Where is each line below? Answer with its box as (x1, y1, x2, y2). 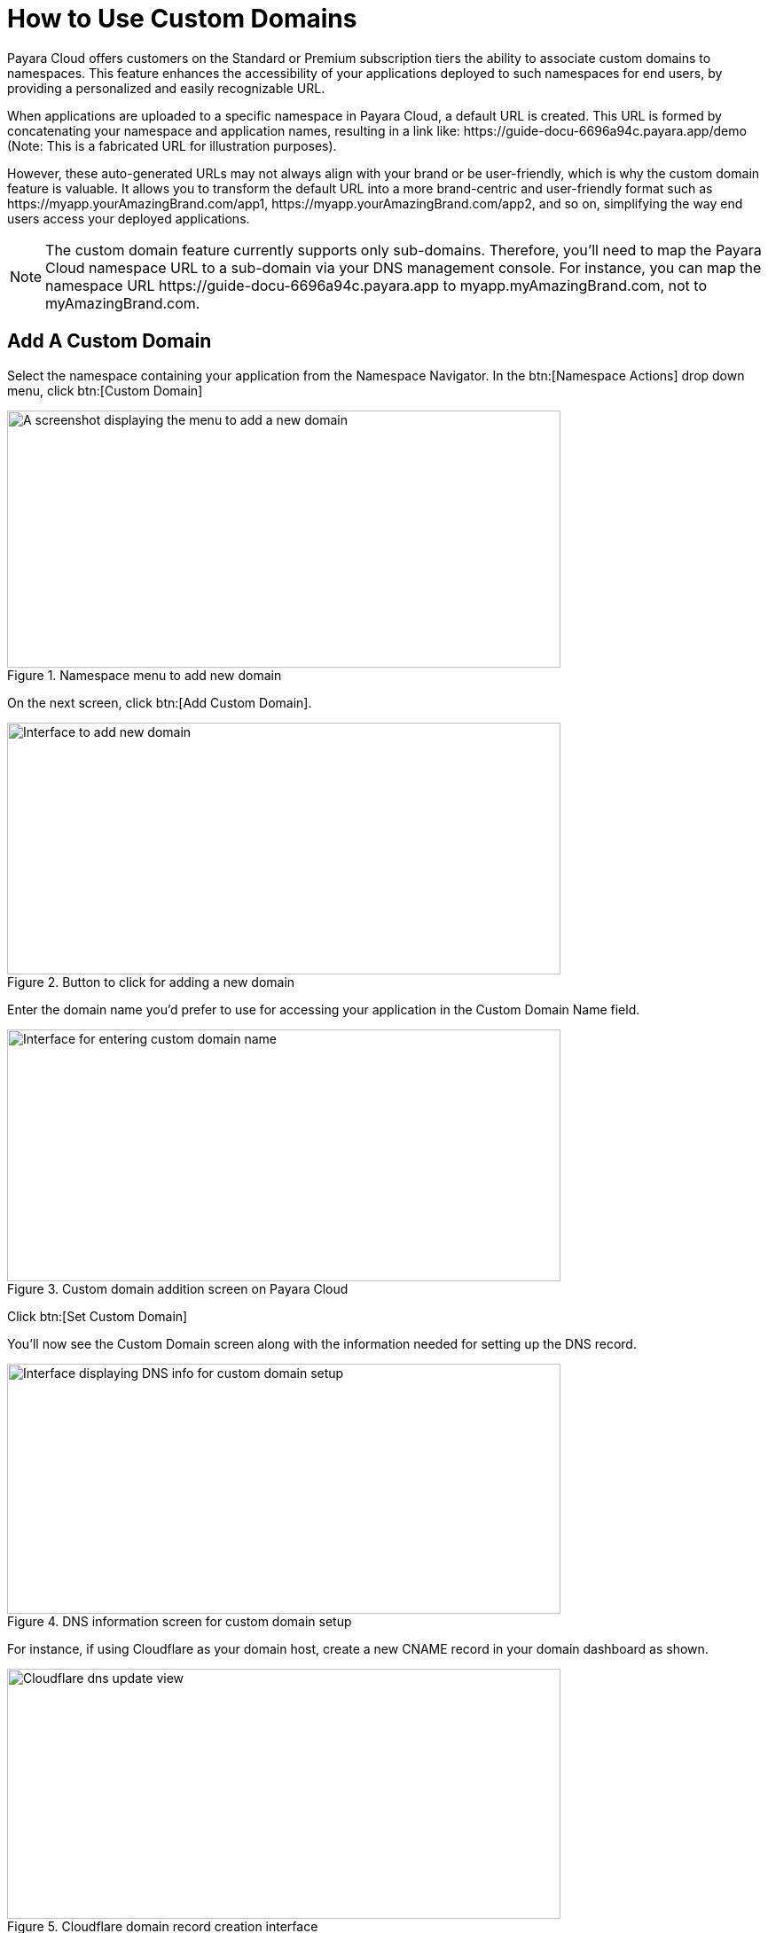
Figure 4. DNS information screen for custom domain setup (7, 1613, 352, 1629)
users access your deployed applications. (7, 210, 250, 226)
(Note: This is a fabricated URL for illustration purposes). (7, 137, 337, 153)
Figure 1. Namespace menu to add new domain (7, 667, 282, 683)
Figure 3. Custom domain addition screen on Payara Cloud (7, 1280, 349, 1296)
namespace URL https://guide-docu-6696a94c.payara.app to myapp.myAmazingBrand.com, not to (45, 276, 707, 294)
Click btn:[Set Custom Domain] (7, 1308, 188, 1324)
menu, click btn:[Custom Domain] (7, 382, 203, 398)
